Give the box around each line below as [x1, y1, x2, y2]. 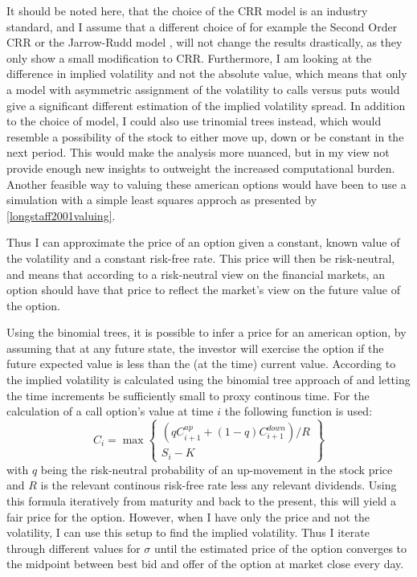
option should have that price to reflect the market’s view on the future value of [6, 281, 400, 298]
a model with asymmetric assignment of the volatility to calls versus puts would [6, 80, 400, 97]
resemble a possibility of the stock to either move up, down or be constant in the [6, 128, 404, 145]
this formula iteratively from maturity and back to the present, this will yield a [6, 493, 397, 509]
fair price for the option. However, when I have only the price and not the [6, 508, 370, 525]
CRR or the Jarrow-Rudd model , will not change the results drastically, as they [6, 34, 403, 51]
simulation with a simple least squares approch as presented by [6, 191, 317, 208]
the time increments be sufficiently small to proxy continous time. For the [6, 387, 370, 403]
